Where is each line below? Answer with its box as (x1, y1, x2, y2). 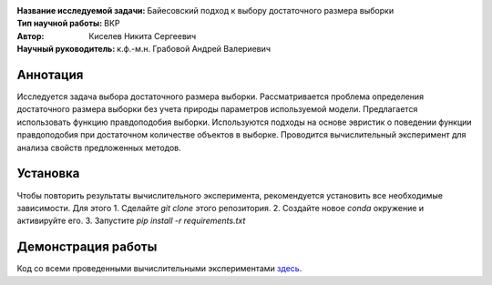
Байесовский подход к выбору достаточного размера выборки (147, 5, 395, 15)
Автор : (16, 30, 45, 41)
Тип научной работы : (16, 18, 103, 29)
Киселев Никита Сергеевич (88, 30, 197, 41)
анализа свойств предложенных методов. (16, 142, 181, 153)
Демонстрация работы (16, 239, 158, 255)
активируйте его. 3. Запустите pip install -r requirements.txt (16, 215, 246, 227)
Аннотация (16, 66, 84, 82)
